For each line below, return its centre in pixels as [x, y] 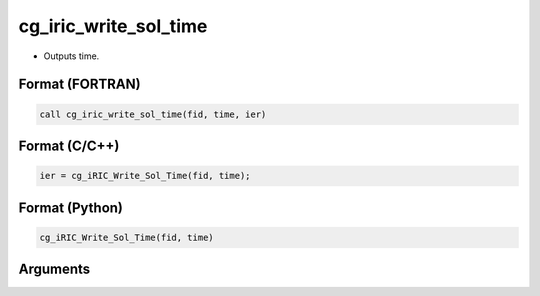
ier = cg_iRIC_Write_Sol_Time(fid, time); [145, 176]
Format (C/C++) [69, 145]
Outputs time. [71, 56]
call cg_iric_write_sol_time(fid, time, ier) [153, 114]
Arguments [54, 269]
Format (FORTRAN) [79, 84]
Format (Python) [71, 207]
